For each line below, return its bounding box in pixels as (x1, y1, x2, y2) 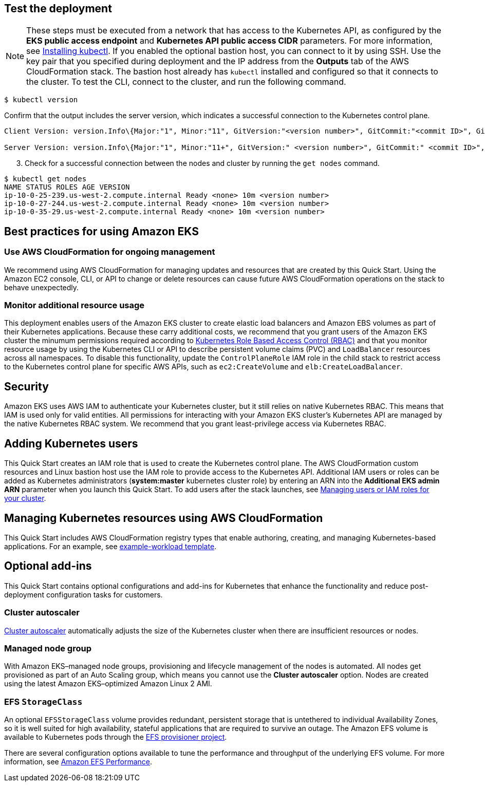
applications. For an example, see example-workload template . (4, 541, 217, 551)
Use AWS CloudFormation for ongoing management (4, 247, 215, 257)
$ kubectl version (4, 96, 78, 104)
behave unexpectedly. (4, 283, 79, 292)
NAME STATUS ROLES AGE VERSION (4, 183, 130, 192)
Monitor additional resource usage (4, 300, 145, 311)
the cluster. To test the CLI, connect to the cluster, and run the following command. (26, 77, 346, 87)
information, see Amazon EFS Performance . (4, 757, 152, 766)
